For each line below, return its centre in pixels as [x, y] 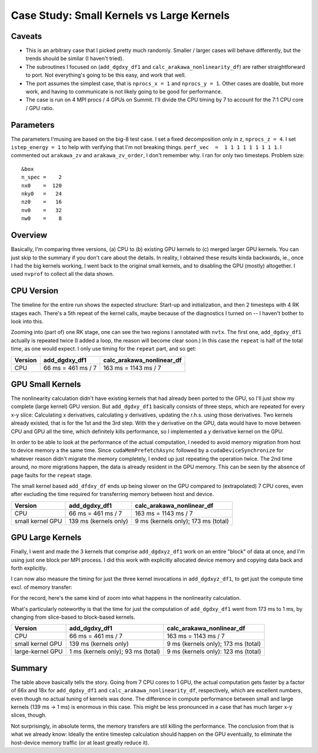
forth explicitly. [29, 568]
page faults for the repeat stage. [52, 475]
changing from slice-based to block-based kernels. [73, 617]
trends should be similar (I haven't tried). [75, 58]
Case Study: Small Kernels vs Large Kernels [120, 15]
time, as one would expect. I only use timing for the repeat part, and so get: [104, 349]
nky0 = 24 [42, 194]
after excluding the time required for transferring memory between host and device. [112, 494]
